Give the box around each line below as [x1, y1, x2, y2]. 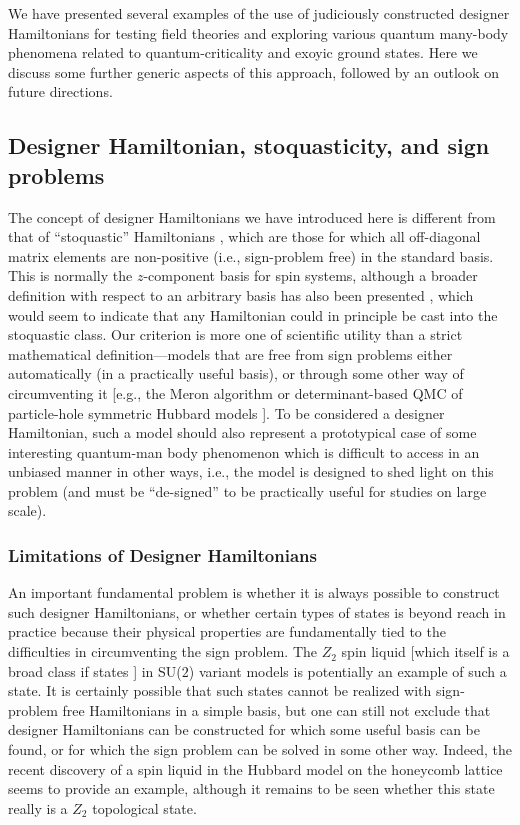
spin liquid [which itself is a [341, 641, 510, 662]
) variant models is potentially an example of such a [188, 660, 507, 681]
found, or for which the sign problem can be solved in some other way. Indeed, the [8, 739, 512, 760]
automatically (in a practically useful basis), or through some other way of [8, 363, 464, 384]
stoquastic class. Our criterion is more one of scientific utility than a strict [8, 324, 463, 345]
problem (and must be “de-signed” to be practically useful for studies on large [8, 480, 487, 501]
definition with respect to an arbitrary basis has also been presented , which [8, 284, 474, 305]
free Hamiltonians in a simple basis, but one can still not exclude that [62, 699, 491, 720]
